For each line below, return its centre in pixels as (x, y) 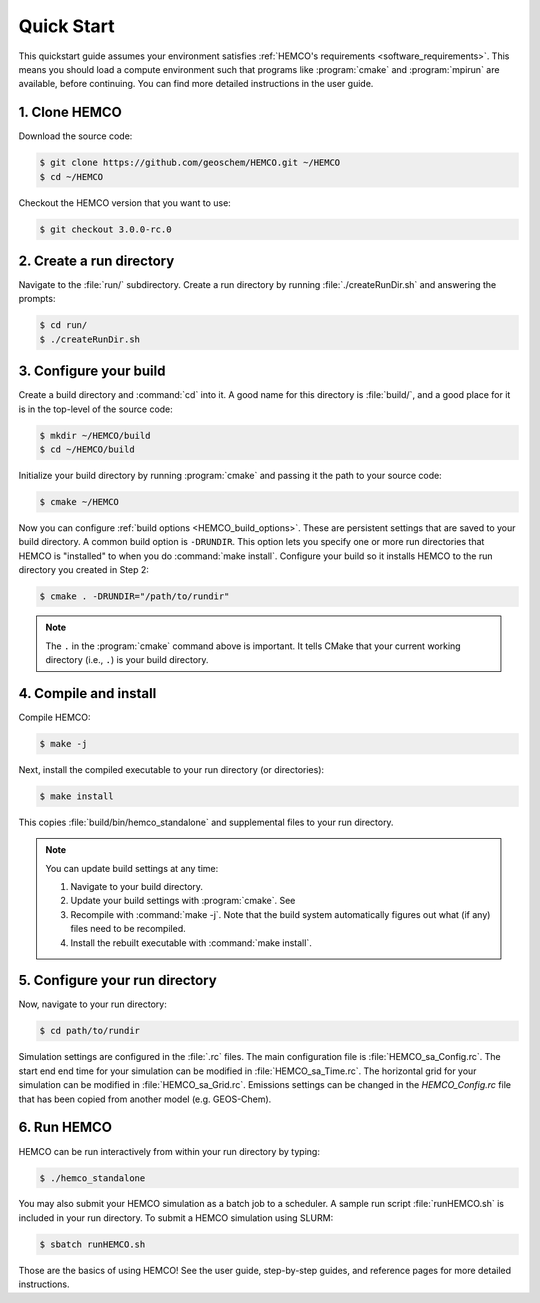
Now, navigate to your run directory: (92, 1004)
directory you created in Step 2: (84, 570)
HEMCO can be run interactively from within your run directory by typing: (169, 1151)
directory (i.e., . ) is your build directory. (127, 659)
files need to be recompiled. (128, 929)
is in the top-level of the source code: (96, 409)
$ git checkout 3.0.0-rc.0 (105, 229)
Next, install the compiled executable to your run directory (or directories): (171, 769)
